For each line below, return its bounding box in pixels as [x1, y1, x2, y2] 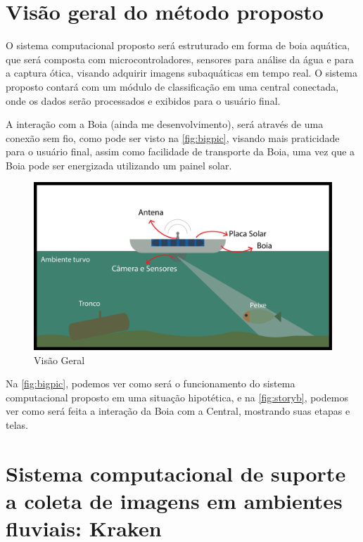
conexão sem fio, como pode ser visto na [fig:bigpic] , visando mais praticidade [6, 130, 340, 145]
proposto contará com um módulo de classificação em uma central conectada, [6, 79, 339, 93]
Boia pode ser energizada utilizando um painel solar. [6, 157, 232, 172]
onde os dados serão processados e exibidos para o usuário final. [6, 93, 281, 108]
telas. [6, 417, 28, 432]
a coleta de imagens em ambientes [6, 486, 343, 515]
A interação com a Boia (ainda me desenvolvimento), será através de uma [6, 117, 324, 131]
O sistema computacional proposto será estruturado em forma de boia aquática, [6, 38, 350, 53]
